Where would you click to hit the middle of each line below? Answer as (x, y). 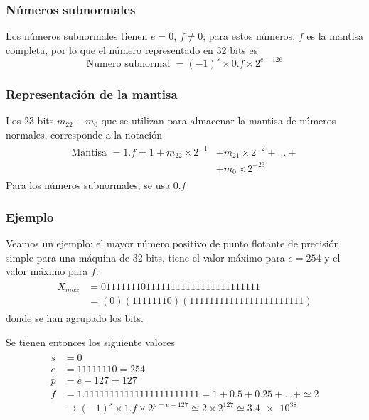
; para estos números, (249, 36)
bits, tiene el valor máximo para (215, 257)
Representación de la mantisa (92, 93)
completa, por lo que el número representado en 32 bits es (132, 49)
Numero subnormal (128, 64)
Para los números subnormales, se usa (88, 185)
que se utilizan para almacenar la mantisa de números (219, 120)
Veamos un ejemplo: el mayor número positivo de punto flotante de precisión (173, 243)
